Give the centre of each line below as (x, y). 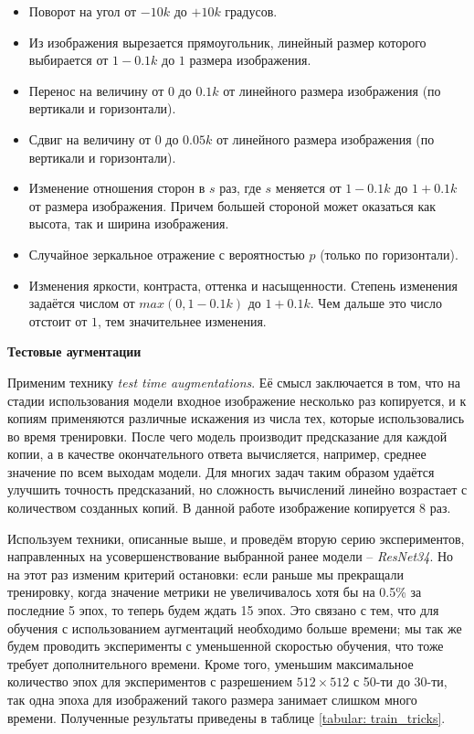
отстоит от (58, 320)
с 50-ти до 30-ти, (400, 681)
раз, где (240, 188)
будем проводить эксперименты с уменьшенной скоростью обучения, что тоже (226, 646)
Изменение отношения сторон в (117, 188)
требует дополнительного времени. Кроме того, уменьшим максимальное (211, 663)
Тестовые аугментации (74, 351)
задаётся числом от (82, 303)
